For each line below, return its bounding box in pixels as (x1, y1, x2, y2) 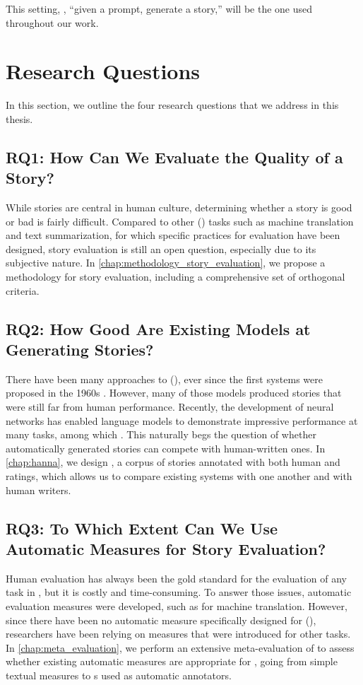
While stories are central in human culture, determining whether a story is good (6, 200, 352, 215)
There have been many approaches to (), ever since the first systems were (6, 371, 323, 386)
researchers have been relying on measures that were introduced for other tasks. (6, 626, 351, 641)
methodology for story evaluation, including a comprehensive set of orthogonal (6, 269, 345, 284)
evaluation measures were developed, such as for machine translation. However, (6, 598, 347, 613)
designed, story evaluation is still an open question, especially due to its (6, 241, 316, 256)
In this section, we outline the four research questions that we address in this (6, 98, 339, 112)
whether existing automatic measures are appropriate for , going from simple (6, 654, 338, 669)
